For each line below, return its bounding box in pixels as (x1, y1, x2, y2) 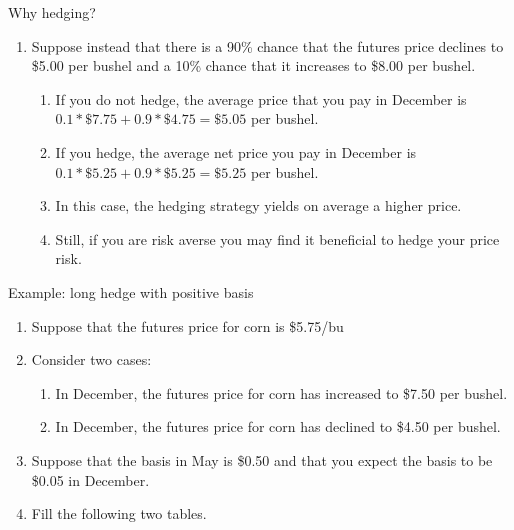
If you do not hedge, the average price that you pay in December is (55, 88, 467, 109)
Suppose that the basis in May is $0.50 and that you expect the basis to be (31, 449, 493, 470)
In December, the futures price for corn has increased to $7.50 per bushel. (55, 382, 508, 403)
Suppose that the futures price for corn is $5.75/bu (31, 315, 344, 336)
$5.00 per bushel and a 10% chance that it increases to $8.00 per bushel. (31, 55, 476, 76)
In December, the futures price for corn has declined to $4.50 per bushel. (55, 416, 501, 437)
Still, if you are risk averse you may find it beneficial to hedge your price (55, 228, 500, 249)
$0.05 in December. (31, 469, 150, 490)
